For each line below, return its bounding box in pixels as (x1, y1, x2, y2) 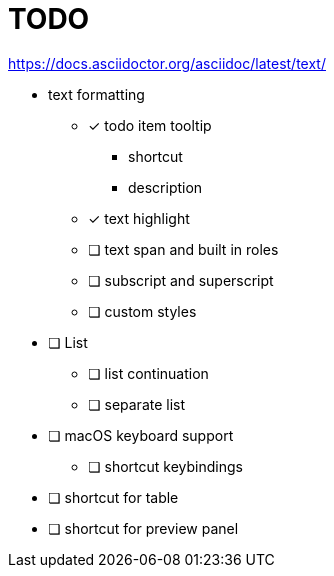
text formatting (48, 85, 145, 103)
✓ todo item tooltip (88, 116, 212, 134)
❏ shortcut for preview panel (48, 519, 239, 537)
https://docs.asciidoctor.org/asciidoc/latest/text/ (8, 54, 326, 72)
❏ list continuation (88, 364, 209, 382)
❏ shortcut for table (48, 488, 179, 506)
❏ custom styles (88, 302, 197, 320)
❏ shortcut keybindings (88, 457, 243, 475)
